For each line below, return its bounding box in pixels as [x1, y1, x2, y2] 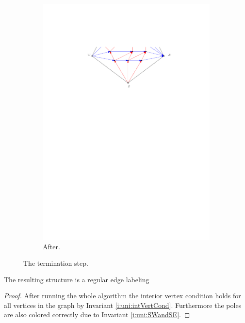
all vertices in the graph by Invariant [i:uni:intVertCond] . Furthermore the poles [4, 300, 242, 310]
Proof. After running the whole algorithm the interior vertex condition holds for [4, 291, 241, 301]
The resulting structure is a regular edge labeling [4, 274, 149, 284]
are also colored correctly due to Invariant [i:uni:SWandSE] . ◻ [4, 309, 190, 320]
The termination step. [23, 258, 88, 268]
